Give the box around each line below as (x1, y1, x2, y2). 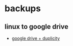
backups (4, 3, 41, 14)
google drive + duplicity (11, 35, 60, 41)
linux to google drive (4, 23, 69, 31)
